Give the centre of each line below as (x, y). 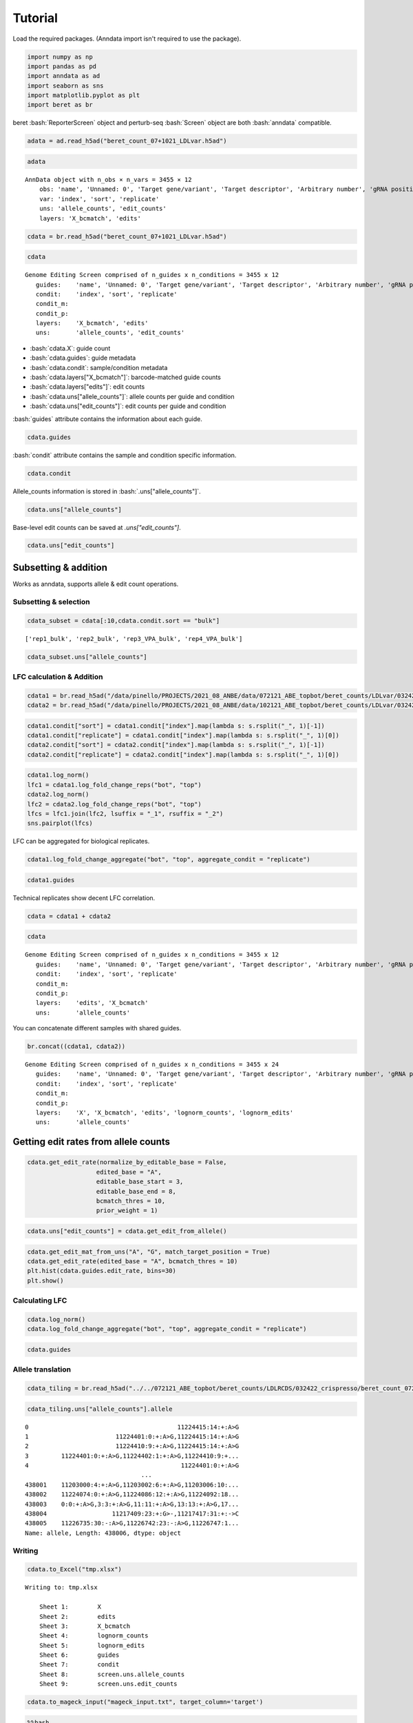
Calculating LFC (40, 1301)
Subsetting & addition (60, 568)
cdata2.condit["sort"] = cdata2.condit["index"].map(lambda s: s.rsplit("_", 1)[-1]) (176, 745)
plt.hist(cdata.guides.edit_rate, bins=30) (102, 1271)
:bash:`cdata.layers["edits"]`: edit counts (87, 387)
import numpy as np (60, 57)
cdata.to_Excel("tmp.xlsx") (74, 1569)
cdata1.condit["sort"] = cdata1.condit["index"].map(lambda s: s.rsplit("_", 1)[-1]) (176, 726)
